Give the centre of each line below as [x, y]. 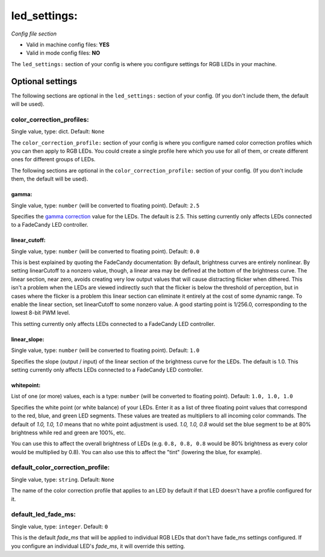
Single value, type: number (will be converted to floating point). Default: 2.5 [105, 205]
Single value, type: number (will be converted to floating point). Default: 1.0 [105, 350]
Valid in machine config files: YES [68, 45]
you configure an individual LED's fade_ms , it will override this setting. [98, 546]
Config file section [34, 34]
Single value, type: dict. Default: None [58, 132]
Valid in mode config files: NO [63, 53]
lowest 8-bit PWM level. [41, 313]
